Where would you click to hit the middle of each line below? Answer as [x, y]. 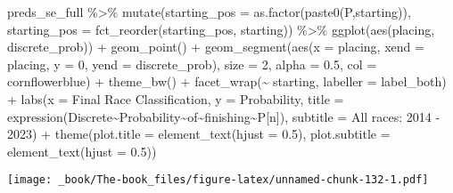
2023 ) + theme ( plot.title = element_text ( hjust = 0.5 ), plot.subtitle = [199, 134]
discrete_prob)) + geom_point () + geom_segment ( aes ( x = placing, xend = [216, 47]
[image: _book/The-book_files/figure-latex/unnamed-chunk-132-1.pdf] [218, 180]
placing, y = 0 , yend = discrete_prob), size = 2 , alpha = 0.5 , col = [192, 64]
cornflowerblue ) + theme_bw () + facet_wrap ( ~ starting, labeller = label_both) [227, 81]
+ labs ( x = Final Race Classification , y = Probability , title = [176, 98]
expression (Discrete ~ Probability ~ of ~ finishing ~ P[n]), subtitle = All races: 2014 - [224, 116]
